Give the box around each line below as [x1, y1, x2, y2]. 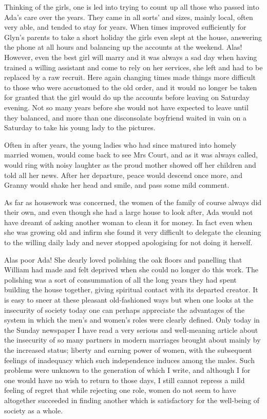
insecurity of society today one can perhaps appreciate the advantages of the [4, 304, 245, 315]
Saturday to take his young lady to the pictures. [4, 122, 156, 133]
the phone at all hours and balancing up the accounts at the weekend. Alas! [4, 42, 242, 52]
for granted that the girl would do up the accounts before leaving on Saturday [4, 92, 250, 103]
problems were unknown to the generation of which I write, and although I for [4, 365, 251, 375]
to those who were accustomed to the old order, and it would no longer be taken [4, 82, 257, 92]
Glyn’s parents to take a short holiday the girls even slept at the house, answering [4, 31, 262, 42]
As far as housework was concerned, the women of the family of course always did [4, 196, 262, 207]
